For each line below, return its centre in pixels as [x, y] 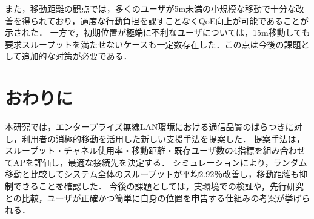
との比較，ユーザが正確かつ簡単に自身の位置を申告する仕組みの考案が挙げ [153, 198]
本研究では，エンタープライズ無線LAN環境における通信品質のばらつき [145, 127]
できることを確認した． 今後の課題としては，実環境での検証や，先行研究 [159, 186]
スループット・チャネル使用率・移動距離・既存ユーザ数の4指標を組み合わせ [155, 150]
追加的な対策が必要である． [77, 56]
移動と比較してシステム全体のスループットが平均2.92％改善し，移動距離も [152, 174]
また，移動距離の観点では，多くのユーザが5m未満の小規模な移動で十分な [151, 8]
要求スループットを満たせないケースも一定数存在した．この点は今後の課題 [153, 44]
